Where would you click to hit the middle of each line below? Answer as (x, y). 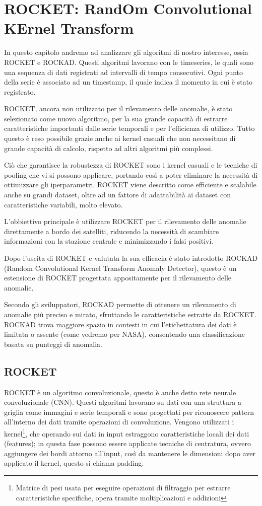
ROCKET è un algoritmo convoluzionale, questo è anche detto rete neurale (120, 392)
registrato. (20, 91)
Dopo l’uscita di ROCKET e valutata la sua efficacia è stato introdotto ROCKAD (131, 258)
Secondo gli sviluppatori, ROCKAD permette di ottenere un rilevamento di (120, 304)
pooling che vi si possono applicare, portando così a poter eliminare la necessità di (131, 174)
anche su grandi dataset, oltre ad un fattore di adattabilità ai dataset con (117, 195)
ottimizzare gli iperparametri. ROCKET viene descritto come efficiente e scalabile (130, 185)
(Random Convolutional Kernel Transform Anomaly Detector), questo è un (120, 268)
